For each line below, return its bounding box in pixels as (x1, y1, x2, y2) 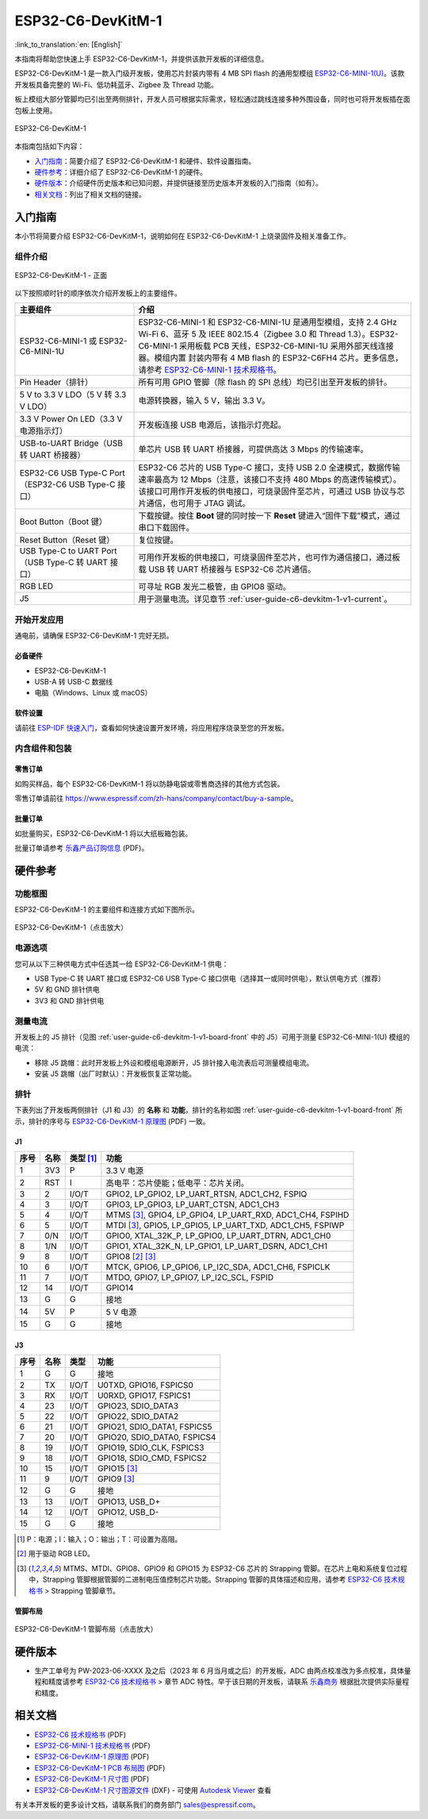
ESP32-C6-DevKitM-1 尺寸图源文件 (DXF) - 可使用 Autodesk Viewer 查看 (34, 1785, 272, 1794)
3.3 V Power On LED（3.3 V (19, 414, 123, 425)
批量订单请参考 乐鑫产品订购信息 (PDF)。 (14, 842, 149, 853)
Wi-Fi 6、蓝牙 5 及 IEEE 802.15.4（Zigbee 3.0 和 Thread (138, 329, 346, 340)
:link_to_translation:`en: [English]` (14, 40, 123, 49)
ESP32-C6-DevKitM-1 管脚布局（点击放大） (14, 1624, 158, 1633)
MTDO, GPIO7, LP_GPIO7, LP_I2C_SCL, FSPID (105, 1272, 273, 1283)
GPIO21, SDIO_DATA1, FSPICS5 (97, 1421, 212, 1432)
